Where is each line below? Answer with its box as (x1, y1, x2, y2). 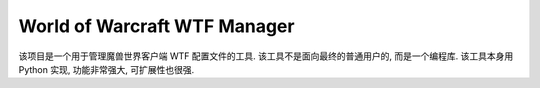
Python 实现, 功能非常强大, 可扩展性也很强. (18, 63, 195, 75)
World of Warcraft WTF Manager (18, 15, 295, 37)
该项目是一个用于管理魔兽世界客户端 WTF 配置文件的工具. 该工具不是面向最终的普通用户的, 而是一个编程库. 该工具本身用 (18, 50, 514, 62)
